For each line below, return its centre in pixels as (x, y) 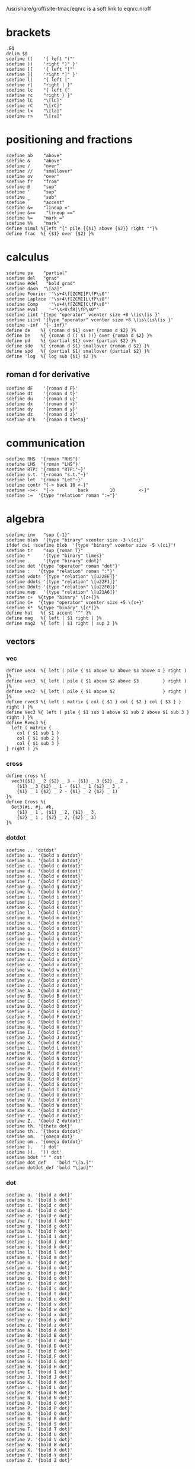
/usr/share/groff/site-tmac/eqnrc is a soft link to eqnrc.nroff (79, 9)
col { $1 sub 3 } (38, 744)
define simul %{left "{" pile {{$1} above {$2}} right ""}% (82, 228)
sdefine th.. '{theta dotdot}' (45, 1131)
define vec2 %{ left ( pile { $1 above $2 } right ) (96, 692)
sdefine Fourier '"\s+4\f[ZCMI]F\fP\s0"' (58, 294)
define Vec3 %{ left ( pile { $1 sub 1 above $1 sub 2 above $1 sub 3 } (98, 712)
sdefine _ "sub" (32, 197)
